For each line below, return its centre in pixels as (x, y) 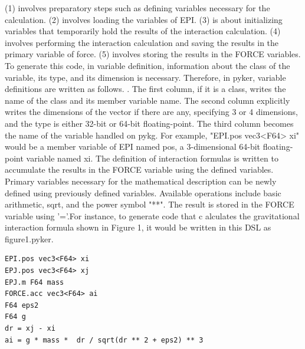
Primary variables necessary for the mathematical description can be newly (141, 181)
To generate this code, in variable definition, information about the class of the (147, 65)
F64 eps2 (22, 305)
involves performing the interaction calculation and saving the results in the (142, 42)
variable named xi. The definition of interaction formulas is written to (152, 158)
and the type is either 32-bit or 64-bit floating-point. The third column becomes (149, 123)
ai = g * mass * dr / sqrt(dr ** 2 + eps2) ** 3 (104, 340)
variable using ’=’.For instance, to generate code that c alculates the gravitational (152, 215)
